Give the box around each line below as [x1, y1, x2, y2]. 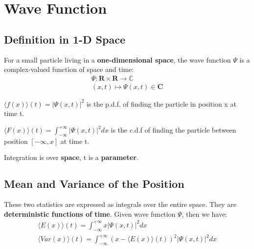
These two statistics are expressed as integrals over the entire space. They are [4, 199, 236, 209]
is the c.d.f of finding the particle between [111, 125, 236, 135]
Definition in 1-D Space [4, 31, 125, 46]
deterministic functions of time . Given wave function [4, 208, 176, 219]
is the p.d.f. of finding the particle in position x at [86, 98, 236, 109]
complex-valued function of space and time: [4, 64, 134, 74]
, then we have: [182, 208, 228, 219]
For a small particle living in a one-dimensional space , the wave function [4, 54, 231, 65]
